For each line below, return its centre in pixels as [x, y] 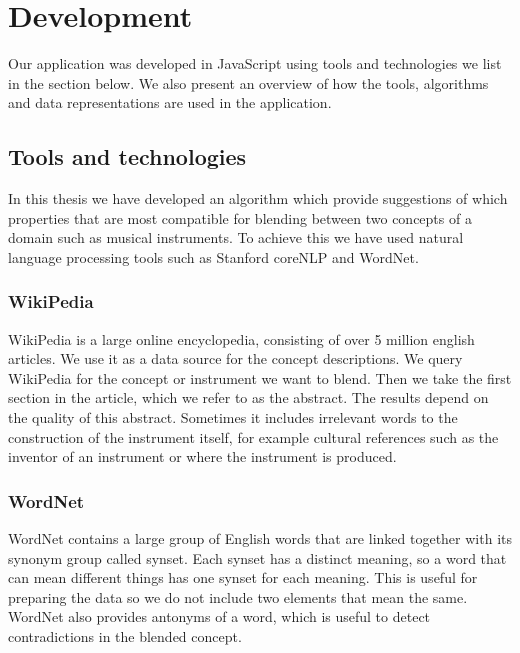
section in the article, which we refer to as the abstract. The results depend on [248, 397]
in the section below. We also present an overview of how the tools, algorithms [248, 82]
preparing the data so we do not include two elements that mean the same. [238, 596]
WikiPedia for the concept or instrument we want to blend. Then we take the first [260, 377]
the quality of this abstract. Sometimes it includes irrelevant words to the [233, 417]
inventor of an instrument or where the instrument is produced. [202, 456]
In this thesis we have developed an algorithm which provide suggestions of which [258, 198]
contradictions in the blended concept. [125, 636]
